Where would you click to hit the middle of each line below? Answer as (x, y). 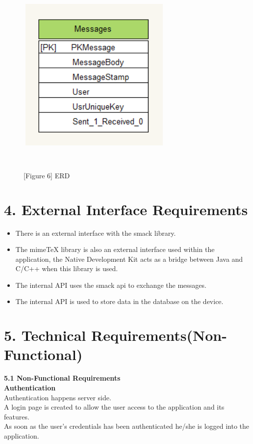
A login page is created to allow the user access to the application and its (114, 407)
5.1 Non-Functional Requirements (62, 378)
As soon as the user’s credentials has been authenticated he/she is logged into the (127, 426)
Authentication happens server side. (58, 397)
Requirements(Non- (159, 335)
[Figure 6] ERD (47, 175)
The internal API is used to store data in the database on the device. (119, 301)
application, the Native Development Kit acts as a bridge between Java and (129, 259)
